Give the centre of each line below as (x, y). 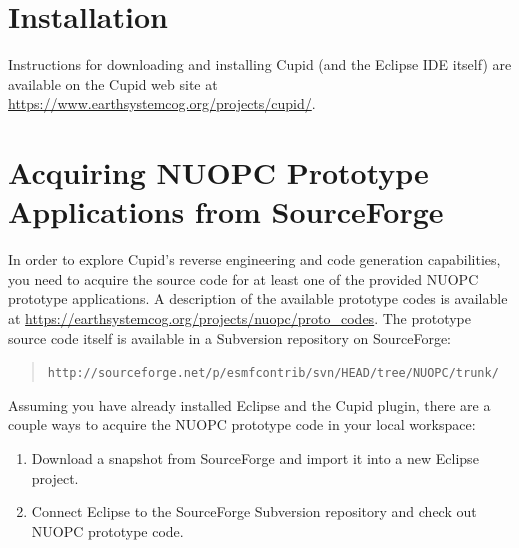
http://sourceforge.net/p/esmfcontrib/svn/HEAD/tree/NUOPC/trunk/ (273, 373)
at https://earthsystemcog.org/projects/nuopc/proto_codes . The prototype (240, 318)
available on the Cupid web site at (113, 83)
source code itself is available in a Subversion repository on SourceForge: (229, 337)
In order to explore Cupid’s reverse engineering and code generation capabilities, (254, 259)
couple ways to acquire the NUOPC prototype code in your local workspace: (242, 424)
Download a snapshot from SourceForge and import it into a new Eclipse (255, 458)
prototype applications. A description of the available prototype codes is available (258, 298)
